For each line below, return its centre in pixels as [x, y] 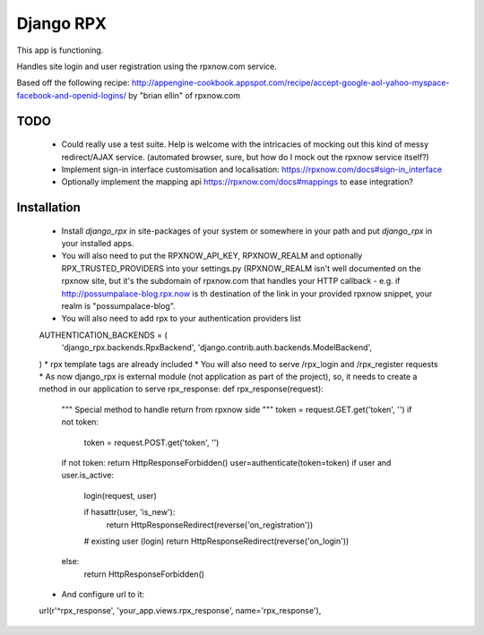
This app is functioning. [60, 50]
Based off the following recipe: [73, 83]
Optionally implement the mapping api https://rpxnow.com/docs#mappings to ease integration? [238, 182]
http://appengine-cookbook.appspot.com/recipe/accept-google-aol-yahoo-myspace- [290, 83]
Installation [48, 207]
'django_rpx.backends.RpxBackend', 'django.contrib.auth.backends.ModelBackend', [216, 348]
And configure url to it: [103, 595]
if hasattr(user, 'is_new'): [130, 512]
